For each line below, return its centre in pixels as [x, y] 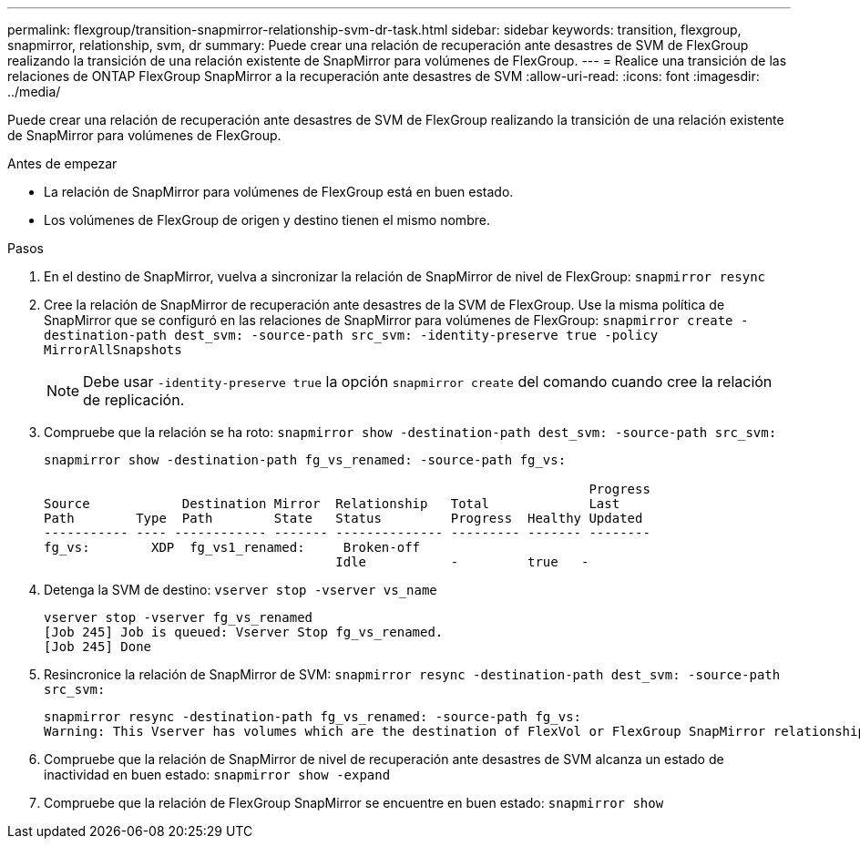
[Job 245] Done [98, 647]
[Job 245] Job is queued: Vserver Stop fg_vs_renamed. [244, 632]
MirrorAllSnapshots [113, 350]
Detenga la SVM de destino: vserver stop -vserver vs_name [241, 590]
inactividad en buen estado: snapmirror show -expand [217, 775]
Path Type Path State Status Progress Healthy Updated [343, 518]
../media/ [34, 92]
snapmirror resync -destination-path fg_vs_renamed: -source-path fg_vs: [313, 717]
